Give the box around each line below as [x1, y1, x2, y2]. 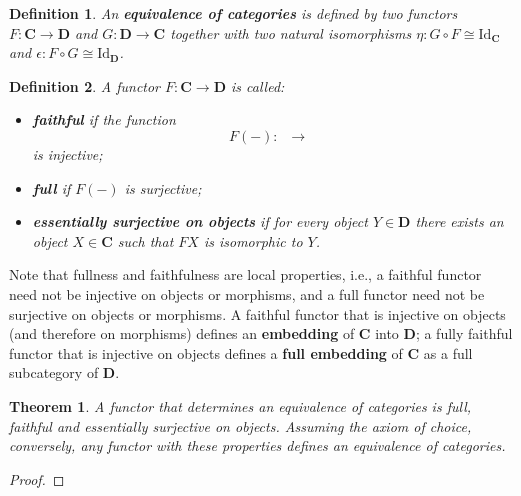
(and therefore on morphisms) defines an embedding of [9, 323, 355, 344]
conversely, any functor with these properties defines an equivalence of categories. [9, 435, 506, 456]
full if [32, 177, 71, 198]
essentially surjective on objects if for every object [32, 211, 368, 232]
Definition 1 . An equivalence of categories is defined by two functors [9, 3, 458, 23]
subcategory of [9, 362, 99, 383]
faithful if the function [32, 109, 176, 130]
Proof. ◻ [9, 468, 65, 489]
